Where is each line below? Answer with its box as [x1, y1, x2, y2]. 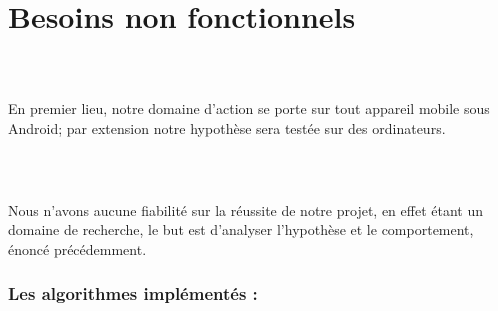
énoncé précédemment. [8, 238, 147, 259]
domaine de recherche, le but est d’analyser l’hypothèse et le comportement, [8, 219, 474, 240]
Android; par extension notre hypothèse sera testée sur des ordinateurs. [8, 117, 446, 138]
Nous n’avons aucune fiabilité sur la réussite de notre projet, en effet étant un [8, 199, 483, 220]
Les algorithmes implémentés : [8, 281, 258, 306]
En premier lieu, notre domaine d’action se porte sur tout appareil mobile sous [8, 97, 490, 118]
